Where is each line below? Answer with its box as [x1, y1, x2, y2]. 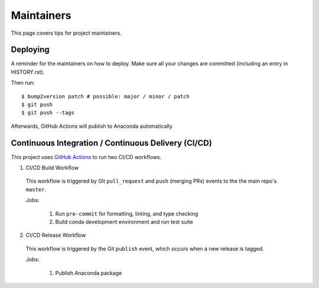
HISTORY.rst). [11, 68, 45, 75]
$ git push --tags [21, 110, 75, 116]
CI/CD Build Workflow [25, 164, 79, 171]
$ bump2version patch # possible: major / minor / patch [21, 93, 190, 100]
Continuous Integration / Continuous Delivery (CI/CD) [11, 138, 212, 148]
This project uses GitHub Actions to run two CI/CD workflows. [11, 153, 162, 160]
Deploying [11, 45, 50, 55]
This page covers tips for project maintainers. [11, 29, 122, 37]
